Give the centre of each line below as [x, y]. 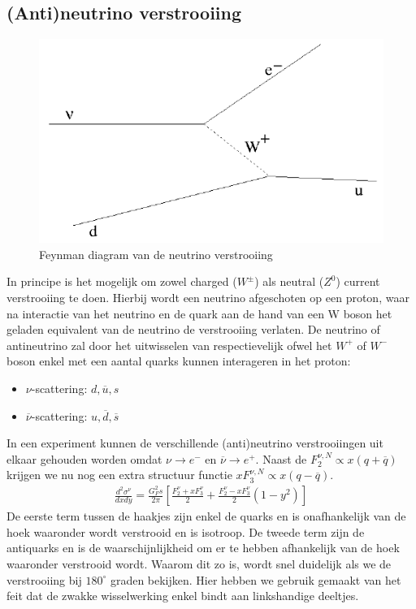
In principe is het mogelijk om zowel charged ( [122, 281]
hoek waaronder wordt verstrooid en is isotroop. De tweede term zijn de [186, 531]
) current [358, 281]
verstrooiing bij [44, 579]
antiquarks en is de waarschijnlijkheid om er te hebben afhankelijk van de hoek [203, 548]
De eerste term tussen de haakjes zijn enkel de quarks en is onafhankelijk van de [206, 516]
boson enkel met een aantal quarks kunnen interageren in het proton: [179, 361]
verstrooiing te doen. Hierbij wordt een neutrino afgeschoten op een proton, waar [208, 298]
